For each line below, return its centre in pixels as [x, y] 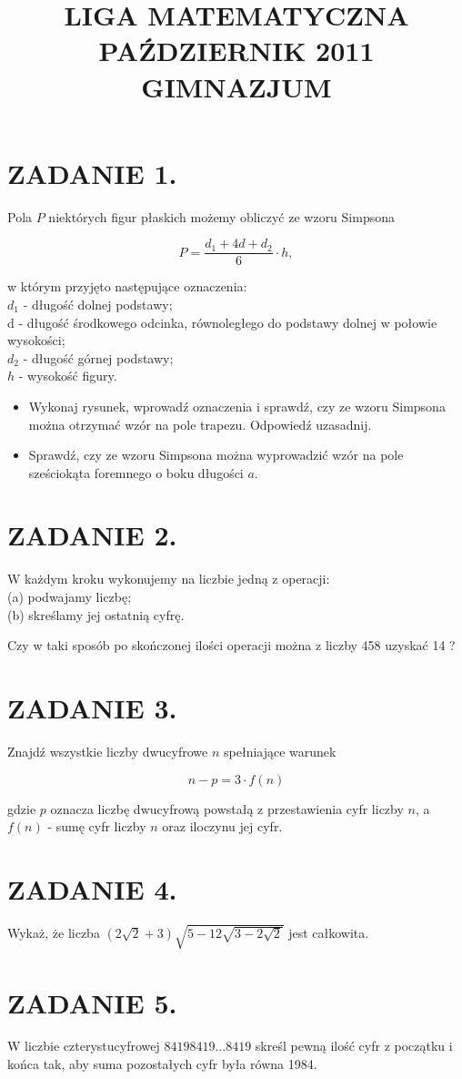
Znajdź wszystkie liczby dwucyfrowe [108, 751]
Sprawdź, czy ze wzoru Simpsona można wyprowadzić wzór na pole [216, 455]
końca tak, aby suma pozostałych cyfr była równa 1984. [162, 1064]
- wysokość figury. [68, 376]
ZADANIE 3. [92, 707]
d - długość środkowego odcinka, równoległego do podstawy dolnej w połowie [222, 322]
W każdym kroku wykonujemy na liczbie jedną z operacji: [169, 579]
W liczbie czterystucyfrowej [84, 1046]
